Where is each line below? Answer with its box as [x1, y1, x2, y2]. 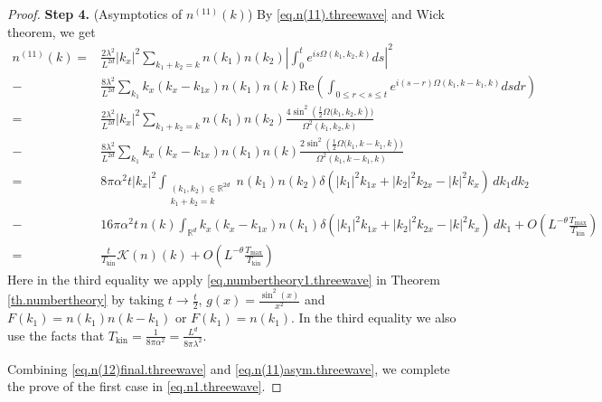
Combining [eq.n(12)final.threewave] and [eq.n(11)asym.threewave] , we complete [7, 359, 450, 378]
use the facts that [7, 325, 105, 344]
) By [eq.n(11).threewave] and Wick [247, 5, 445, 23]
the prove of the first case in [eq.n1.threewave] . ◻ [7, 377, 282, 396]
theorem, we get [7, 22, 96, 41]
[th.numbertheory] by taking [7, 290, 165, 309]
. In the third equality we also [291, 308, 456, 327]
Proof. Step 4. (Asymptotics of [7, 5, 183, 23]
